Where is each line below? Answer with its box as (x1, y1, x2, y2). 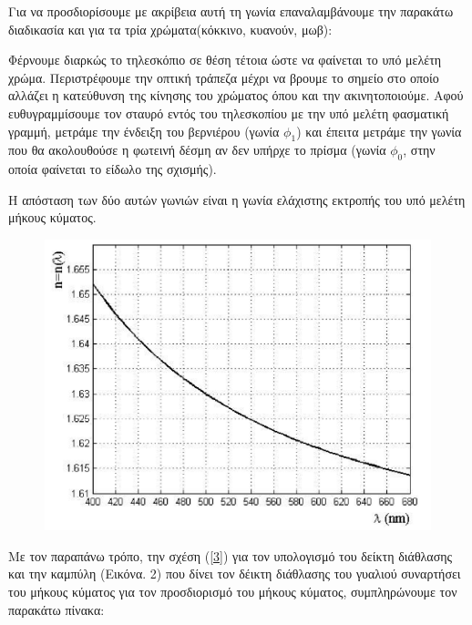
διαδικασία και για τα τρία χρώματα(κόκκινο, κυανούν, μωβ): (8, 19, 333, 38)
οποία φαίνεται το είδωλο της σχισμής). (8, 159, 217, 179)
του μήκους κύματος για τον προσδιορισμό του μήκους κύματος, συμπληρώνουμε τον (8, 581, 457, 600)
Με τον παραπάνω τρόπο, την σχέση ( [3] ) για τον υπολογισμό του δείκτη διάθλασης (8, 546, 453, 565)
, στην (403, 140, 436, 159)
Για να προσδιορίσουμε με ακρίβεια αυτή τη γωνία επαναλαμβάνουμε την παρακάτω (8, 2, 454, 20)
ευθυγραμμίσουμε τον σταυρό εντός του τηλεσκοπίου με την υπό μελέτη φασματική (8, 103, 449, 122)
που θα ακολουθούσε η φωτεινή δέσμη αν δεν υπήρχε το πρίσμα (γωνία (8, 140, 386, 159)
